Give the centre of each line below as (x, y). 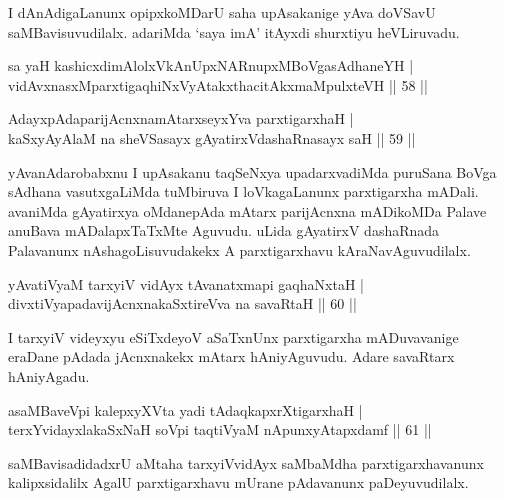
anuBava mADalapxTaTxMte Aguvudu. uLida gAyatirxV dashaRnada (224, 230)
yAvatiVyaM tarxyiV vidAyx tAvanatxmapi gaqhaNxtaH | (186, 283)
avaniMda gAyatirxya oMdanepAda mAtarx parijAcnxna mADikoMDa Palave (247, 210)
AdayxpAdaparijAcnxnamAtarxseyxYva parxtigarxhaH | (181, 118)
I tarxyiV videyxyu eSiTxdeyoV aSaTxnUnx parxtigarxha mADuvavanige (233, 336)
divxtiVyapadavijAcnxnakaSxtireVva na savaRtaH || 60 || (182, 303)
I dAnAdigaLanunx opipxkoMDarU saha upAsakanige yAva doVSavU (222, 12)
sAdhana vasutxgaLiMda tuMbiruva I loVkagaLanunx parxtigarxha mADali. (243, 191)
